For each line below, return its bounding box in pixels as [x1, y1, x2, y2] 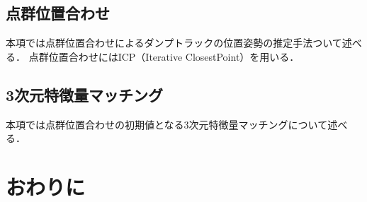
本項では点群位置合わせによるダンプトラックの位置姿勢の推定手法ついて [6, 35, 342, 50]
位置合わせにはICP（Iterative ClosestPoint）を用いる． [48, 49, 300, 64]
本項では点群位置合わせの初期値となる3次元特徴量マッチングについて [6, 117, 328, 131]
